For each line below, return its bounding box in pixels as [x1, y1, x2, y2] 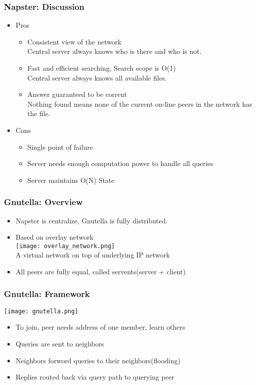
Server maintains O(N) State [27, 174, 115, 185]
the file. [27, 108, 50, 119]
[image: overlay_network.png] [15, 242, 115, 250]
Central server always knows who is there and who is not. [27, 46, 202, 56]
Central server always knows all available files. [27, 72, 167, 83]
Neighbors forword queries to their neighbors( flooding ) [15, 355, 181, 365]
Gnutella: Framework [4, 287, 90, 299]
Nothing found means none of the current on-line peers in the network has [27, 98, 253, 109]
